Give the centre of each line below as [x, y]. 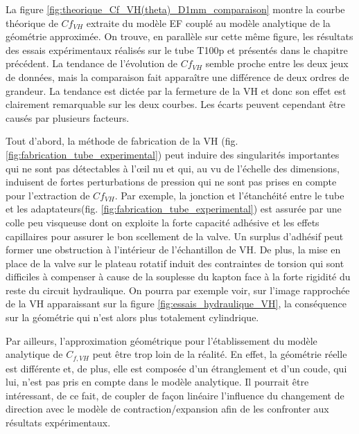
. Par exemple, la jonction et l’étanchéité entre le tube [229, 195]
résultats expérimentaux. [58, 423]
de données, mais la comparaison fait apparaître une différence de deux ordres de [177, 76]
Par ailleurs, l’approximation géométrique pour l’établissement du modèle [161, 340]
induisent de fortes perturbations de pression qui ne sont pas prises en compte [171, 182]
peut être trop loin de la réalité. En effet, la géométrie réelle [220, 354]
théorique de [32, 22]
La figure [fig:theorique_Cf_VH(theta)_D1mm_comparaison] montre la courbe [175, 9]
